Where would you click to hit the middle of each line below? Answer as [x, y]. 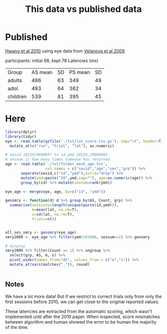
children [17, 97]
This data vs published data [83, 9]
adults [15, 80]
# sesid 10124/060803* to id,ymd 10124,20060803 [56, 155]
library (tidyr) [21, 136]
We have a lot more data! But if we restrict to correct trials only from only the [83, 296]
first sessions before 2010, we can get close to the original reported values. [83, 302]
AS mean [42, 72]
